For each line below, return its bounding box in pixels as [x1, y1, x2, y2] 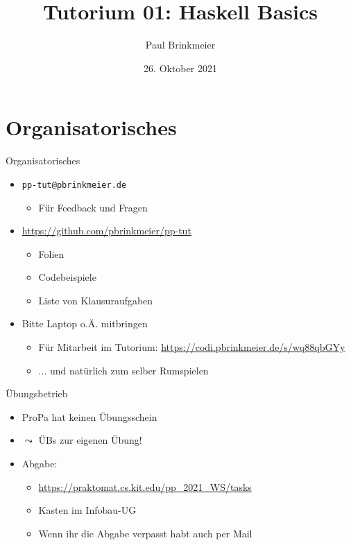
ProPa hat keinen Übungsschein [22, 409, 157, 424]
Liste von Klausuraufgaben [38, 293, 153, 307]
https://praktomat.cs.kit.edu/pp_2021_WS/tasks [38, 479, 252, 494]
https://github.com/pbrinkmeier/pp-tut [22, 223, 191, 238]
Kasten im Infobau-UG [38, 503, 137, 517]
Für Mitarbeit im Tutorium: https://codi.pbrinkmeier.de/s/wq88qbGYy [38, 340, 345, 354]
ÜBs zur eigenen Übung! [38, 433, 142, 447]
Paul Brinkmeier [145, 37, 216, 52]
